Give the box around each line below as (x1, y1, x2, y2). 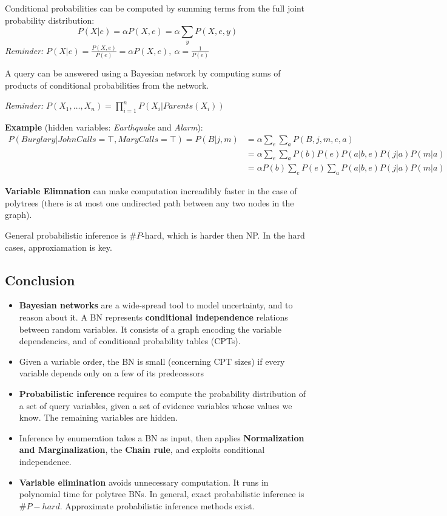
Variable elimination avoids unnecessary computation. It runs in (19, 475, 269, 488)
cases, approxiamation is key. (5, 240, 112, 253)
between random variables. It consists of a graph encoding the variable (19, 322, 281, 335)
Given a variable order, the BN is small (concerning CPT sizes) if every (19, 355, 285, 367)
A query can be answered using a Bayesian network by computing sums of (5, 67, 281, 80)
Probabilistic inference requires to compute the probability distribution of (19, 387, 306, 399)
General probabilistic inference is (5, 229, 127, 242)
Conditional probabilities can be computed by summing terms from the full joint (5, 2, 304, 14)
